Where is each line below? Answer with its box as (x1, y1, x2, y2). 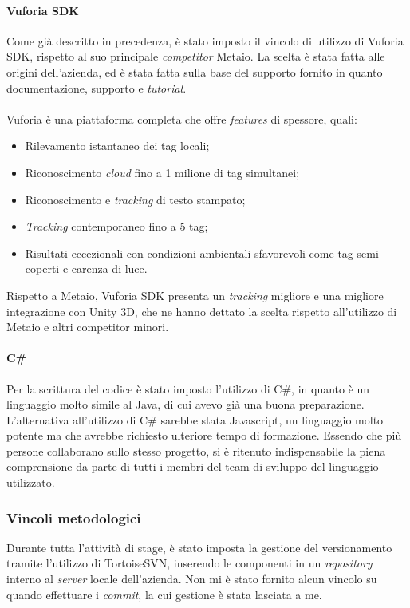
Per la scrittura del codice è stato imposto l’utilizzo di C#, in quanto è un (6, 380, 370, 397)
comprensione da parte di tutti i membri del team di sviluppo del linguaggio (6, 458, 379, 475)
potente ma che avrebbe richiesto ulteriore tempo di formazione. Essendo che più (6, 427, 402, 444)
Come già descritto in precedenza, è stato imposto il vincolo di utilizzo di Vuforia (6, 32, 404, 49)
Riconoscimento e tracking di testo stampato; (25, 191, 246, 207)
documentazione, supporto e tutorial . (6, 79, 187, 96)
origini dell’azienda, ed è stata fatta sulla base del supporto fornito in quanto (6, 63, 383, 80)
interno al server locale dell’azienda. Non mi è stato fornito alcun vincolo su (6, 570, 377, 587)
